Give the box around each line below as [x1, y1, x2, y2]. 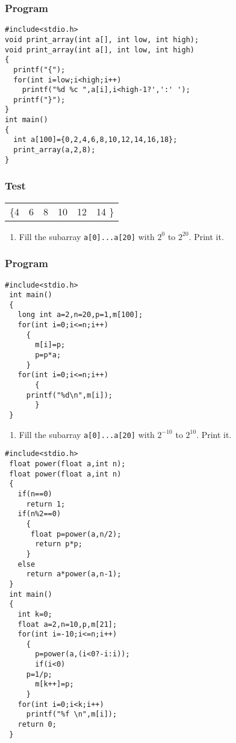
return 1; [26, 499, 66, 508]
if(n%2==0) [17, 510, 61, 519]
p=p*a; [35, 351, 61, 360]
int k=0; [17, 609, 52, 618]
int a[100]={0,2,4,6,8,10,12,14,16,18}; [13, 135, 178, 144]
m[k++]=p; [35, 680, 74, 689]
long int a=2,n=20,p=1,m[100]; [17, 310, 143, 319]
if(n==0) [17, 489, 52, 498]
